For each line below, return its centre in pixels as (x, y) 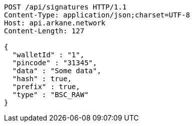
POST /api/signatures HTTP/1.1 (65, 7)
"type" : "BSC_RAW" (50, 95)
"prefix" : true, (46, 87)
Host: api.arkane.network (55, 23)
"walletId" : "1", (48, 55)
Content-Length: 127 (44, 31)
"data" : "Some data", (57, 71)
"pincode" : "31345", (55, 63)
